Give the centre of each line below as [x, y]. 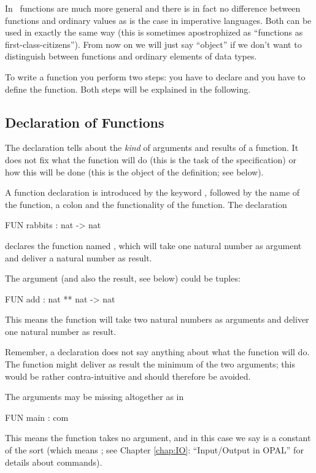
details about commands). [54, 462]
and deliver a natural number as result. [79, 257]
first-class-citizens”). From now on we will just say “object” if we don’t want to [153, 44]
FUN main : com [37, 417]
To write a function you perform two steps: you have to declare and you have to [155, 76]
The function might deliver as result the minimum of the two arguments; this [150, 364]
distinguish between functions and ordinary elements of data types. [131, 56]
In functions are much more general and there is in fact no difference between [153, 8]
